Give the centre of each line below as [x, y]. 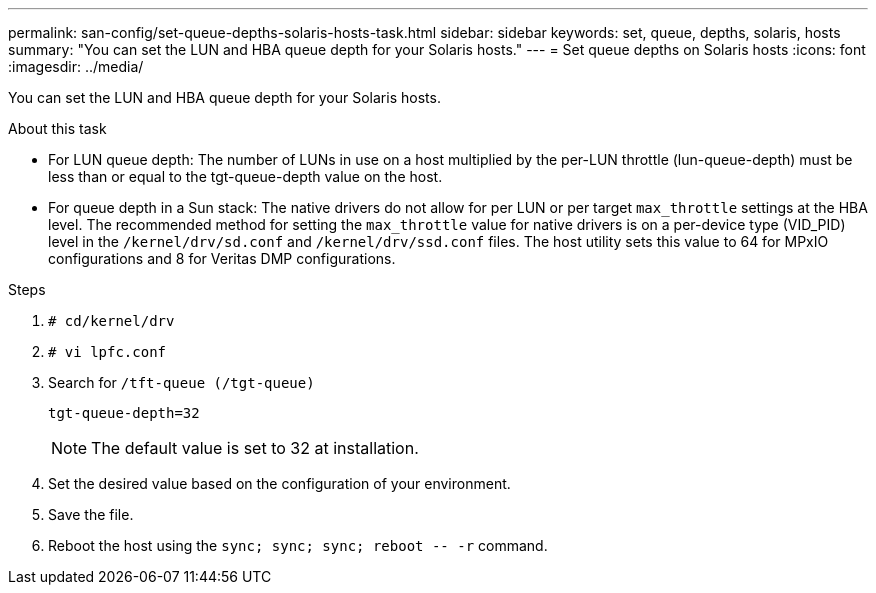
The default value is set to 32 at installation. [255, 448]
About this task [57, 128]
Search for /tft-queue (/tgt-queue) [181, 382]
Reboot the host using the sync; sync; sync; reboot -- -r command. [298, 545]
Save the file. [91, 514]
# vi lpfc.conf [107, 352]
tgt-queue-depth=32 [124, 413]
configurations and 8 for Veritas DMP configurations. [222, 258]
